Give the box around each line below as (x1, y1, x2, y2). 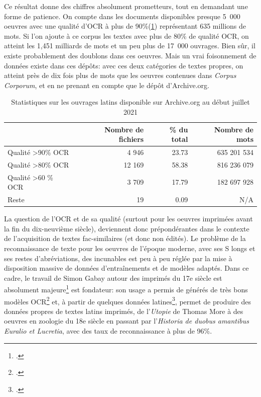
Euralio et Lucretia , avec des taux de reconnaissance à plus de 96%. (4, 326, 212, 336)
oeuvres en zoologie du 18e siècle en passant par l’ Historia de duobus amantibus (4, 315, 249, 326)
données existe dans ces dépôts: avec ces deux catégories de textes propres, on (4, 60, 243, 70)
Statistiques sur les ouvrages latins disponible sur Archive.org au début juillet (11, 97, 250, 107)
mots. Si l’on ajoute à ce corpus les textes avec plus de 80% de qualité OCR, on (4, 30, 249, 41)
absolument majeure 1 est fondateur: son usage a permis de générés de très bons (4, 283, 248, 294)
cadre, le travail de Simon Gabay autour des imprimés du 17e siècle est (4, 272, 222, 283)
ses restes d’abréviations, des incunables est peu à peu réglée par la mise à (4, 253, 232, 263)
